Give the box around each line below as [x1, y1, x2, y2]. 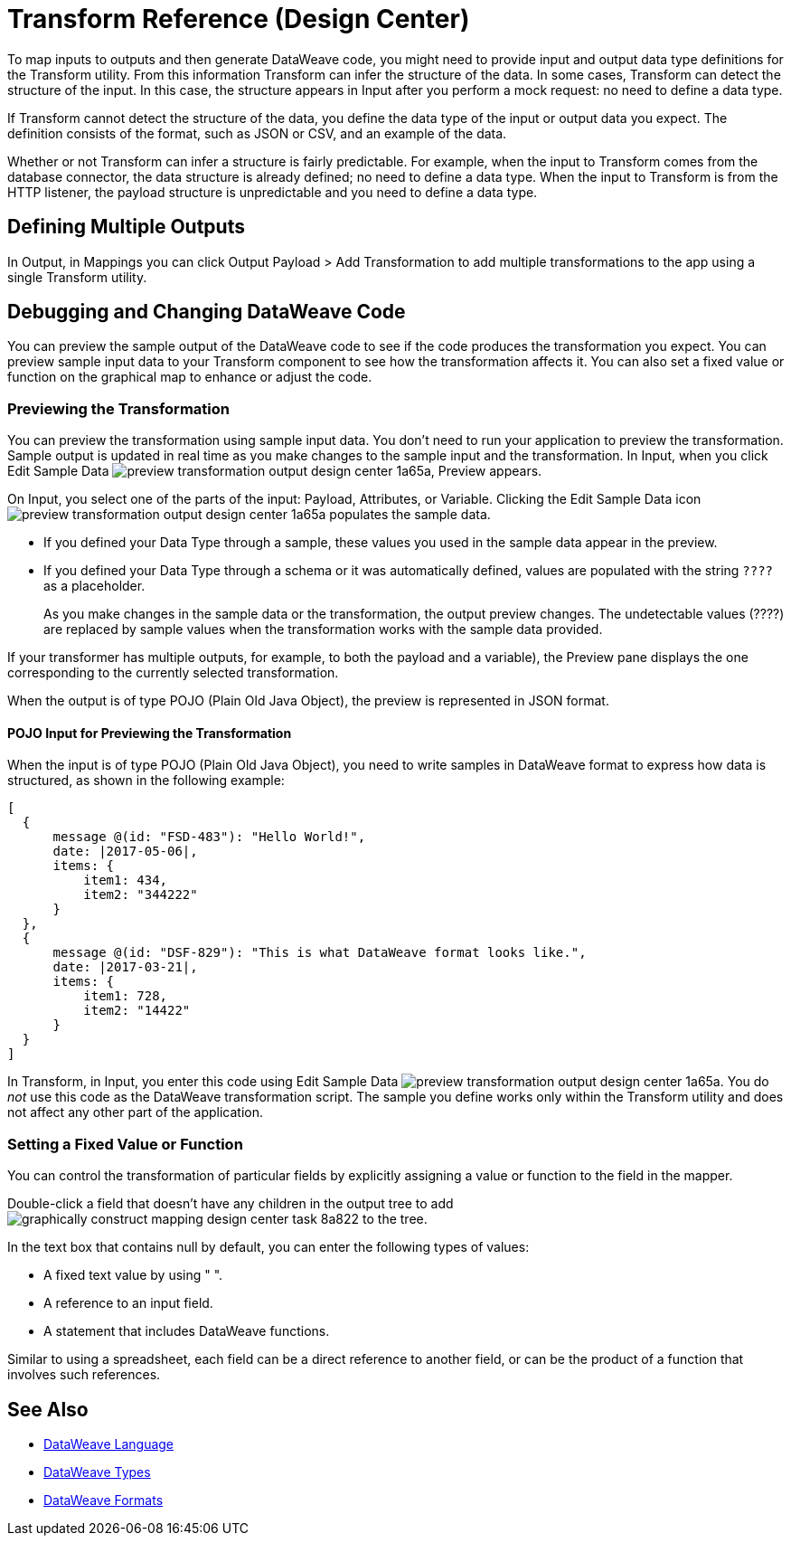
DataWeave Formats [43, 1492, 164, 1508]
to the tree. [363, 1211, 428, 1227]
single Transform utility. [7, 269, 147, 285]
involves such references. [7, 1367, 161, 1383]
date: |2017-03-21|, [52, 960, 198, 975]
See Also [7, 1397, 89, 1421]
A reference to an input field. [43, 1295, 213, 1311]
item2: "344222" [83, 887, 198, 903]
